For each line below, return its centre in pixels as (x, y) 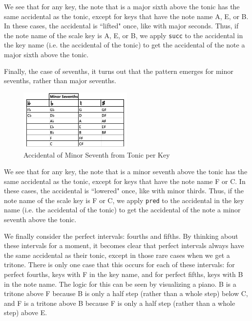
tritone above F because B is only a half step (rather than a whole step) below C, (126, 293)
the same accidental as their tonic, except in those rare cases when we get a (117, 255)
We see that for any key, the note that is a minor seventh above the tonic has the (126, 171)
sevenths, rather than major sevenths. (60, 80)
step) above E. (26, 312)
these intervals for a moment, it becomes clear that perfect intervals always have (124, 245)
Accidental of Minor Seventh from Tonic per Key (97, 155)
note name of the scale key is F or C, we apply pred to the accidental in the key (124, 200)
